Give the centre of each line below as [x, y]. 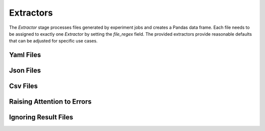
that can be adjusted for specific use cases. [53, 41]
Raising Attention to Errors [50, 102]
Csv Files [23, 86]
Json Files [25, 71]
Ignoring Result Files [41, 117]
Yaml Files [25, 55]
